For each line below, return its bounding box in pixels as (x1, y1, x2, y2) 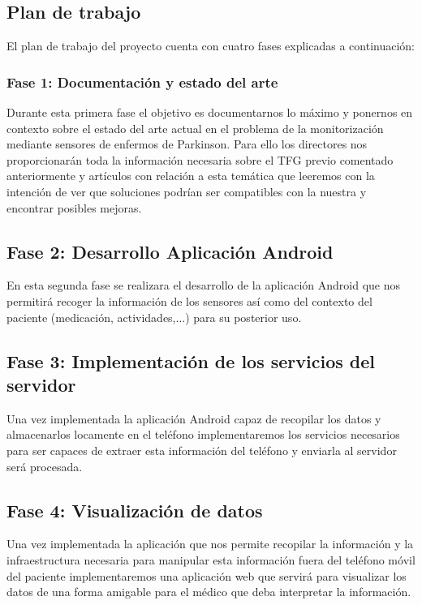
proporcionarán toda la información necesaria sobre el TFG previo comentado (6, 151, 394, 168)
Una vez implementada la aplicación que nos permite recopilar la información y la (6, 535, 414, 552)
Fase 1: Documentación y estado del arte (6, 71, 278, 92)
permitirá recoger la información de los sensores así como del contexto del (6, 292, 372, 309)
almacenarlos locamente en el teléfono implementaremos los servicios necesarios (6, 426, 400, 443)
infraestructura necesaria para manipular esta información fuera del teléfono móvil (6, 551, 416, 568)
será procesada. (6, 457, 83, 474)
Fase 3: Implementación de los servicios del (6, 348, 376, 373)
